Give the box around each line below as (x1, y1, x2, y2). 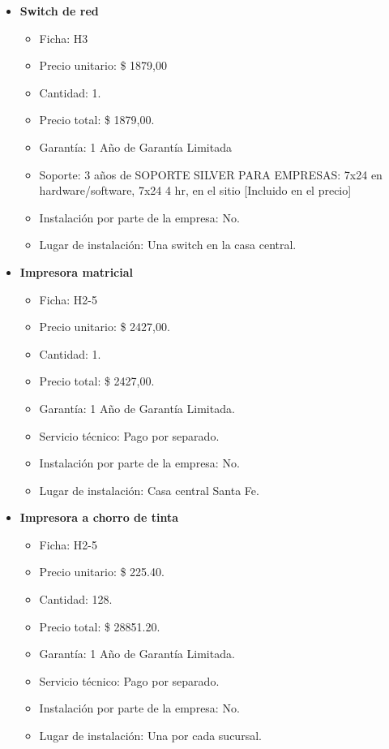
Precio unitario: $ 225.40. (39, 563, 165, 580)
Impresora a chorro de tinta (19, 509, 179, 526)
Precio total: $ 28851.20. (39, 618, 160, 635)
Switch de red (19, 2, 99, 19)
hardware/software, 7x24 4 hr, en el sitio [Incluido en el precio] (39, 182, 352, 199)
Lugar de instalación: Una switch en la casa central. (39, 236, 297, 253)
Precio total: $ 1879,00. (39, 111, 155, 128)
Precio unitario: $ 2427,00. (39, 318, 170, 335)
